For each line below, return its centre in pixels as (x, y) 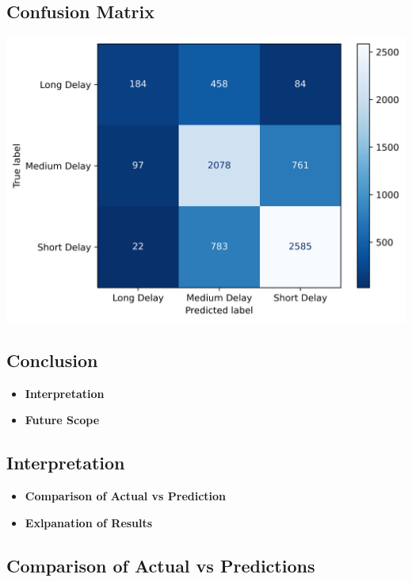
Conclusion (52, 360)
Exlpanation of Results (89, 522)
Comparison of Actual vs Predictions (161, 565)
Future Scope (62, 420)
